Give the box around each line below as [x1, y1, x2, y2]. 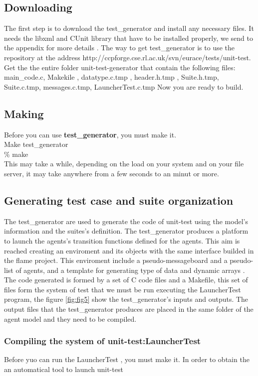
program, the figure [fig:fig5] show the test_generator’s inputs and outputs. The [4, 294, 249, 304]
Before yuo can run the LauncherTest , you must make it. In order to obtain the [4, 354, 250, 365]
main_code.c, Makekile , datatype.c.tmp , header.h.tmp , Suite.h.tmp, [4, 72, 219, 82]
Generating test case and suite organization [4, 192, 234, 208]
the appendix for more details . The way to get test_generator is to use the [4, 42, 235, 53]
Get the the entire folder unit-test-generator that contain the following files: [4, 62, 236, 72]
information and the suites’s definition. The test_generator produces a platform [4, 226, 249, 236]
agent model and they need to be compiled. [4, 313, 137, 324]
